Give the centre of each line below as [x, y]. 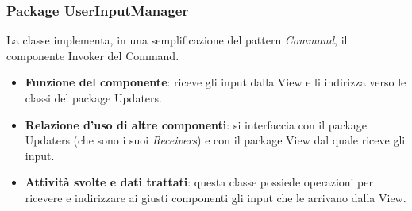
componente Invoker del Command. [93, 55]
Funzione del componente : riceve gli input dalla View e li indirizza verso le [216, 82]
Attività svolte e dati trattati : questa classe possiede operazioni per [199, 182]
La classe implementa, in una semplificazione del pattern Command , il [177, 40]
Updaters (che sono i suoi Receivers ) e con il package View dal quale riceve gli [215, 140]
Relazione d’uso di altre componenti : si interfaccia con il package [196, 124]
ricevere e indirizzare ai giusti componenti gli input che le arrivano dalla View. [216, 197]
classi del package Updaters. [93, 98]
